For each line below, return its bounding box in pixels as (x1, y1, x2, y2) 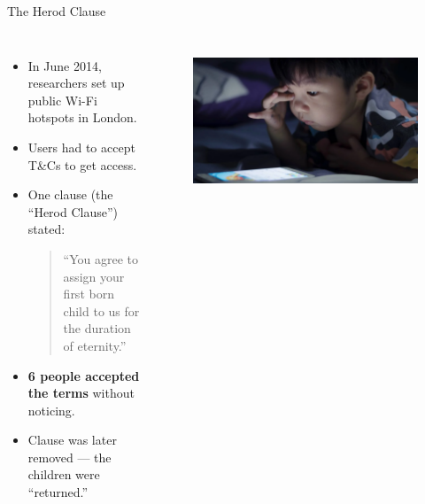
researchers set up (27, 74, 125, 92)
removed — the (27, 447, 112, 466)
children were (27, 465, 100, 484)
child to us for (63, 301, 140, 320)
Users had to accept (27, 137, 135, 156)
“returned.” (27, 483, 89, 501)
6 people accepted (27, 366, 140, 384)
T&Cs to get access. (27, 155, 137, 174)
